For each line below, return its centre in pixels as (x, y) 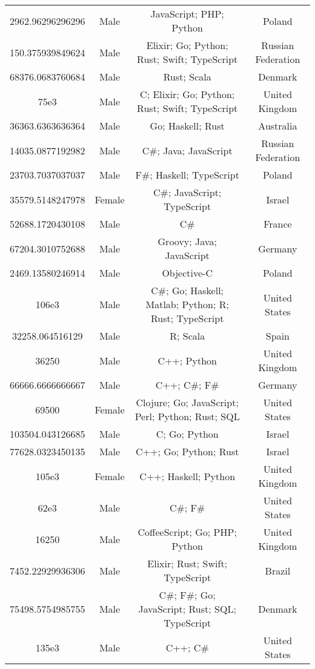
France (278, 224)
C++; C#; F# (187, 385)
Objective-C (187, 273)
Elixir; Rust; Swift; (187, 563)
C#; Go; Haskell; (187, 290)
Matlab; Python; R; (187, 304)
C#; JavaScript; (187, 192)
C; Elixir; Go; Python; (187, 94)
